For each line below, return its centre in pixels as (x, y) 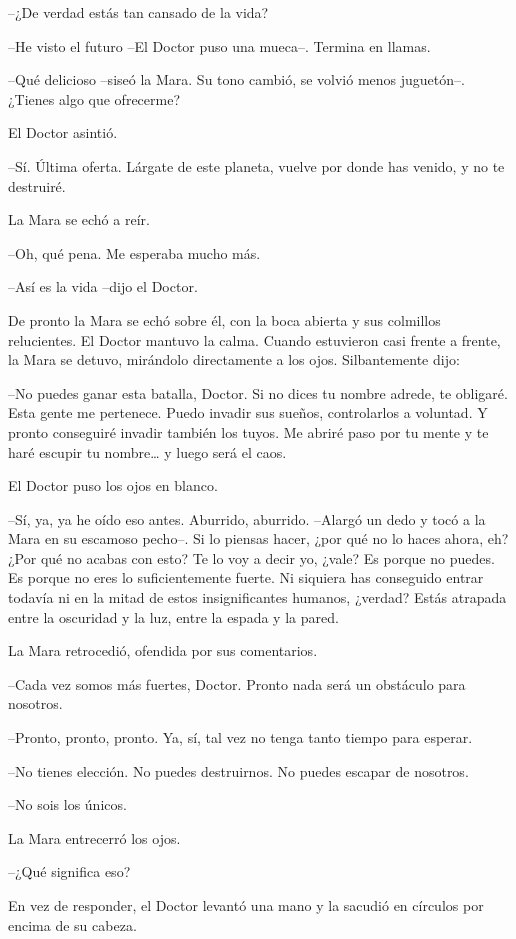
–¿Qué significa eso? (69, 871)
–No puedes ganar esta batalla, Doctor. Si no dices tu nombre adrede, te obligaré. (258, 392)
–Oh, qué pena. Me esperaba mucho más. (134, 252)
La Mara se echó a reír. (79, 219)
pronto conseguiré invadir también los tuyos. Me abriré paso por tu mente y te (248, 431)
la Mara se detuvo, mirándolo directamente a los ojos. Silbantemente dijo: (234, 359)
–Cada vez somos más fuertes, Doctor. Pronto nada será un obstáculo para (237, 683)
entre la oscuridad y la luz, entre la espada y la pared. (173, 616)
